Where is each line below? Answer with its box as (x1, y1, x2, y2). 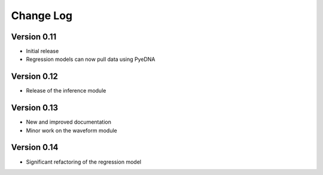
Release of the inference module (26, 87, 106, 94)
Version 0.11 (11, 32, 57, 42)
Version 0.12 (11, 72, 58, 82)
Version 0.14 (11, 142, 59, 152)
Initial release (26, 48, 59, 55)
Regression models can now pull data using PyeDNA (26, 56, 156, 63)
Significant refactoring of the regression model (26, 158, 142, 165)
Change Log (11, 9, 73, 22)
